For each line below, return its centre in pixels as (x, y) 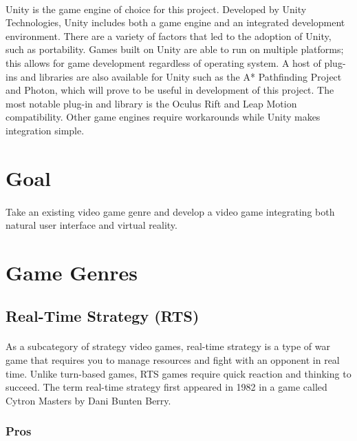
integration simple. (45, 130)
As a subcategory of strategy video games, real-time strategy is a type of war (168, 346)
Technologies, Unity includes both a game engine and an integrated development (175, 22)
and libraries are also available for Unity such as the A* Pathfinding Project (181, 76)
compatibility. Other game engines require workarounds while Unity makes (163, 117)
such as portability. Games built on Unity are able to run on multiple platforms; (175, 49)
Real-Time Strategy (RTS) (102, 316)
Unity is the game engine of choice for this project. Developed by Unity (156, 9)
